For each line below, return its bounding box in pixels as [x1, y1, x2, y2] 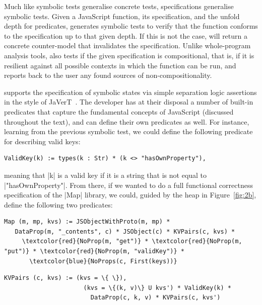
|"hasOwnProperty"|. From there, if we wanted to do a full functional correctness [4, 179, 253, 190]
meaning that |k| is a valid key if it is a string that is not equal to [4, 169, 207, 180]
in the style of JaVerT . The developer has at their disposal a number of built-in [4, 96, 253, 107]
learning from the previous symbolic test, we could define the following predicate [4, 126, 253, 137]
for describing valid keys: [4, 136, 81, 146]
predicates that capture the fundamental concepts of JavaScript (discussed [4, 106, 234, 117]
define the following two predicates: [4, 199, 113, 210]
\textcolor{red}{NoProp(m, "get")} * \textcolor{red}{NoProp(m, [22, 238, 242, 245]
